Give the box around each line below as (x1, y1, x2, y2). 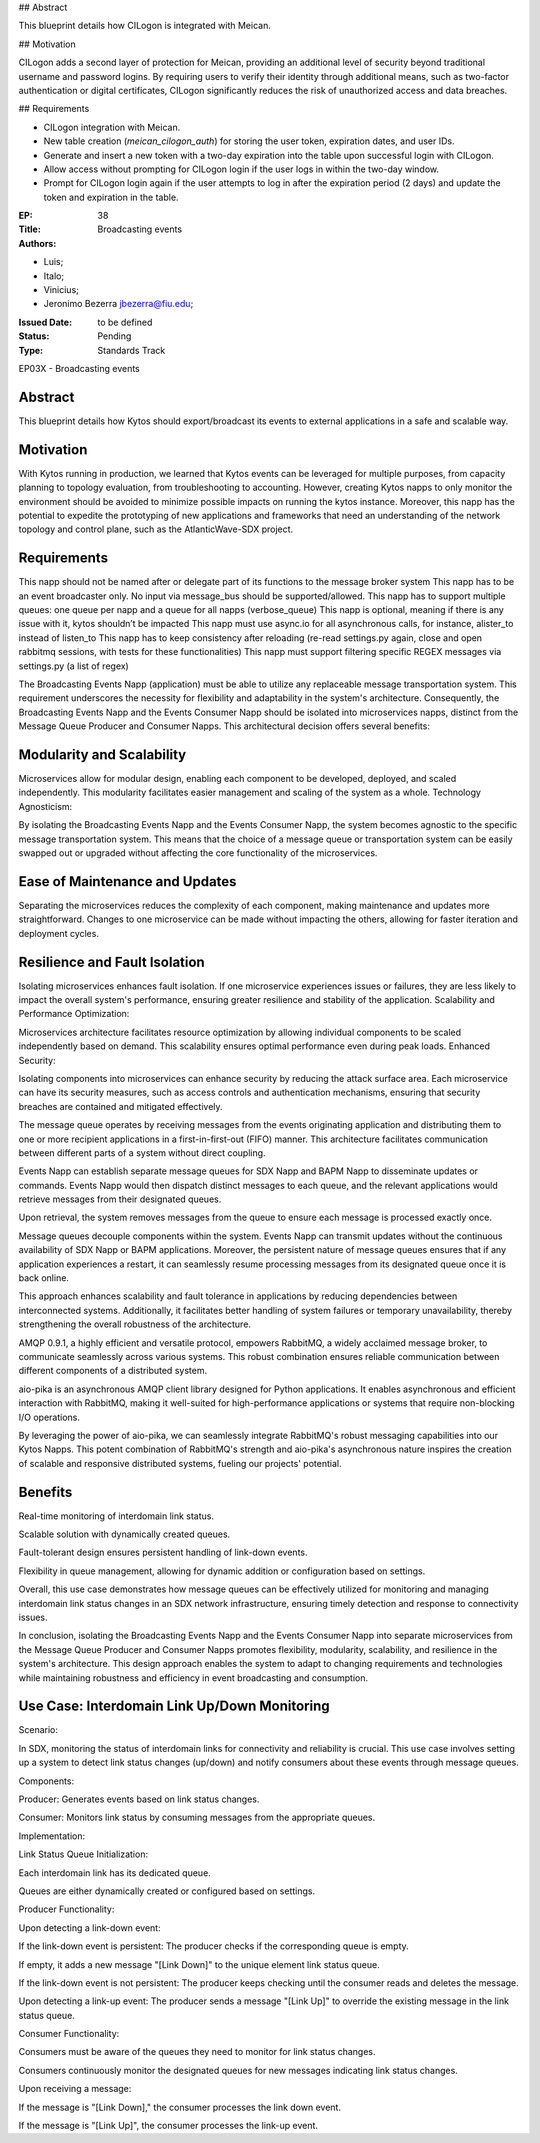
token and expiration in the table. (43, 191, 179, 203)
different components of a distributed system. (18, 1365, 208, 1377)
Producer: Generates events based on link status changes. (18, 1793, 260, 1805)
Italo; (43, 270, 65, 282)
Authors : (18, 237, 57, 249)
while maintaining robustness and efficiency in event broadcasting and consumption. (18, 1671, 369, 1684)
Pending (97, 330, 132, 342)
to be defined (97, 316, 153, 328)
